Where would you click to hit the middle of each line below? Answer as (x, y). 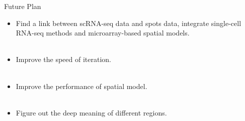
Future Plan (23, 6)
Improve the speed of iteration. (63, 59)
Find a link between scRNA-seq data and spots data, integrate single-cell (129, 23)
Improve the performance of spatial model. (81, 86)
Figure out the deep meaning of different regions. (91, 112)
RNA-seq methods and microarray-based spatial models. (103, 33)
